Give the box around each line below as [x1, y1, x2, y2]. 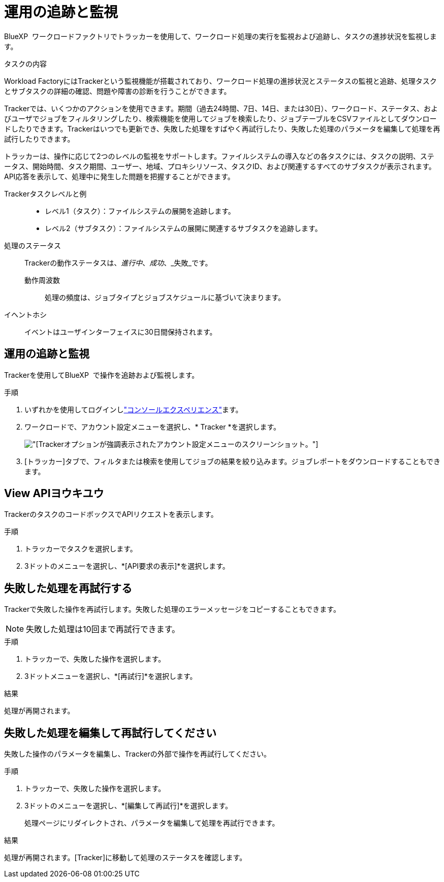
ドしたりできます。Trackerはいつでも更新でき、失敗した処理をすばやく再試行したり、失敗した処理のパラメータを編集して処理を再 [4, 124, 440, 133]
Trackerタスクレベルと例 [4, 189, 87, 198]
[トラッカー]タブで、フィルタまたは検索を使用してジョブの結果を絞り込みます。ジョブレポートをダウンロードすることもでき [24, 456, 440, 466]
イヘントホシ [4, 310, 47, 319]
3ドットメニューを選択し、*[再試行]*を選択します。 [24, 672, 197, 681]
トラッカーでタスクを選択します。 [24, 544, 137, 553]
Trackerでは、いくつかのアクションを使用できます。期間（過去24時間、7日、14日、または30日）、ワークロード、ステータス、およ [4, 104, 438, 113]
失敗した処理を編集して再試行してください [4, 726, 217, 739]
